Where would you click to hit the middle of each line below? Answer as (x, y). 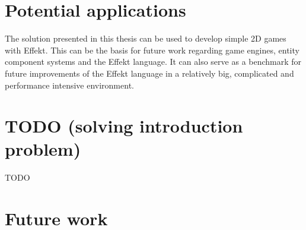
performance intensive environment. (69, 85)
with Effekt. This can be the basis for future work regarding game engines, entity (152, 50)
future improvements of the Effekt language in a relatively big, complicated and (149, 73)
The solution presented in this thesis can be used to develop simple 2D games (146, 38)
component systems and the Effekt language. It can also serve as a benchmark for (153, 62)
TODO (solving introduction (124, 126)
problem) (43, 149)
